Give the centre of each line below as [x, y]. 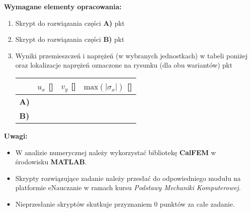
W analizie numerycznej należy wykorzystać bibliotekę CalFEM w [116, 152]
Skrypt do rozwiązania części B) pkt [70, 39]
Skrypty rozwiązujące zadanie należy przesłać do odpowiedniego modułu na [128, 178]
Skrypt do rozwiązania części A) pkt [70, 23]
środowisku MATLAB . [51, 162]
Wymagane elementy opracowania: [63, 6]
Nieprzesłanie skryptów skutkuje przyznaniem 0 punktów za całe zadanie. [125, 203]
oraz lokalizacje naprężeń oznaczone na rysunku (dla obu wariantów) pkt [124, 65]
